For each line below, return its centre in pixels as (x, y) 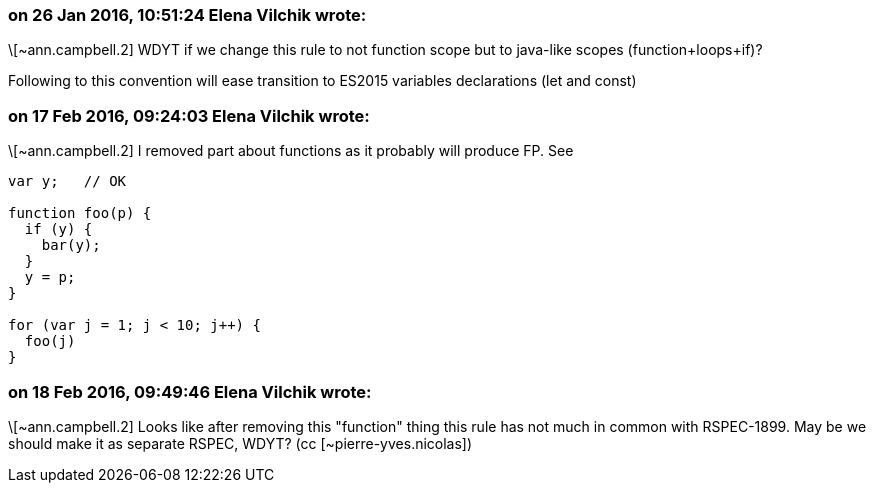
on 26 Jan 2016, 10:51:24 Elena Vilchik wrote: (187, 15)
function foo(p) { (80, 213)
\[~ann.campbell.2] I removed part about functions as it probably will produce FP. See (291, 151)
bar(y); (71, 245)
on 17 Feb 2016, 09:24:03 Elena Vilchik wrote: (189, 115)
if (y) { (58, 229)
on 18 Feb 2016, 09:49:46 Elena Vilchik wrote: (190, 391)
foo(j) (50, 341)
